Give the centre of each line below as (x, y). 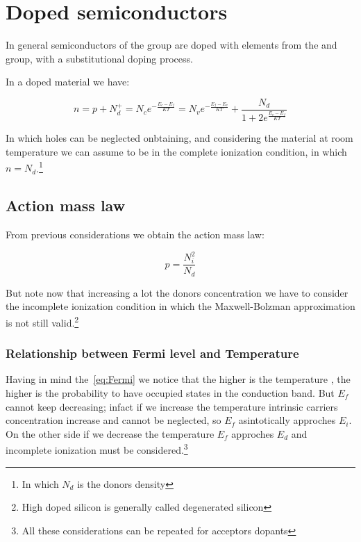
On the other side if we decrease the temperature (110, 433)
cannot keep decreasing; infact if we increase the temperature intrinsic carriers (172, 406)
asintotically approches (287, 420)
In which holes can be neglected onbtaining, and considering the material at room (179, 138)
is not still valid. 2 (42, 321)
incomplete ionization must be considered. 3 (97, 449)
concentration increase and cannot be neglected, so (114, 420)
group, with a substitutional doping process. (99, 58)
